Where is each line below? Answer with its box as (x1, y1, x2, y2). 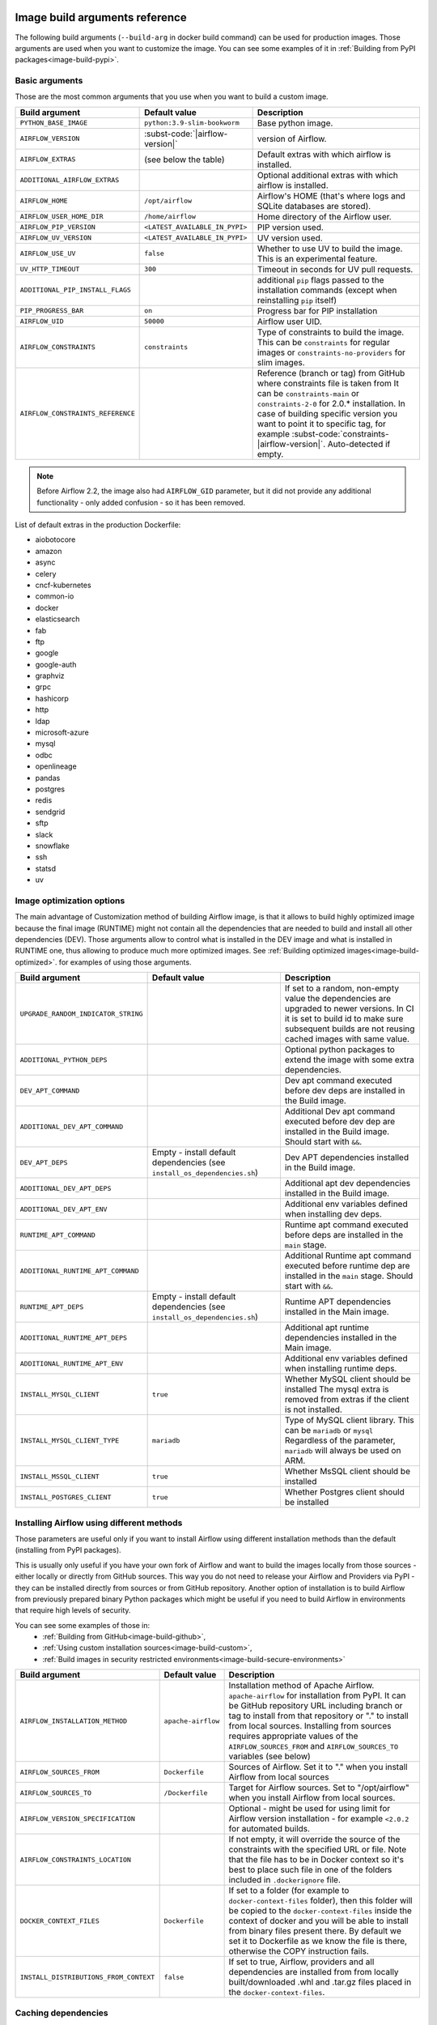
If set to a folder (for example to (228, 1885, 350, 1896)
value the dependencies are (284, 993, 392, 1004)
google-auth (35, 659, 77, 669)
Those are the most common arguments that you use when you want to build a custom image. (15, 92, 329, 101)
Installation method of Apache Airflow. (228, 1680, 375, 1691)
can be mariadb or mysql (284, 1425, 374, 1436)
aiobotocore (35, 535, 76, 544)
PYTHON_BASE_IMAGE (19, 118, 88, 127)
